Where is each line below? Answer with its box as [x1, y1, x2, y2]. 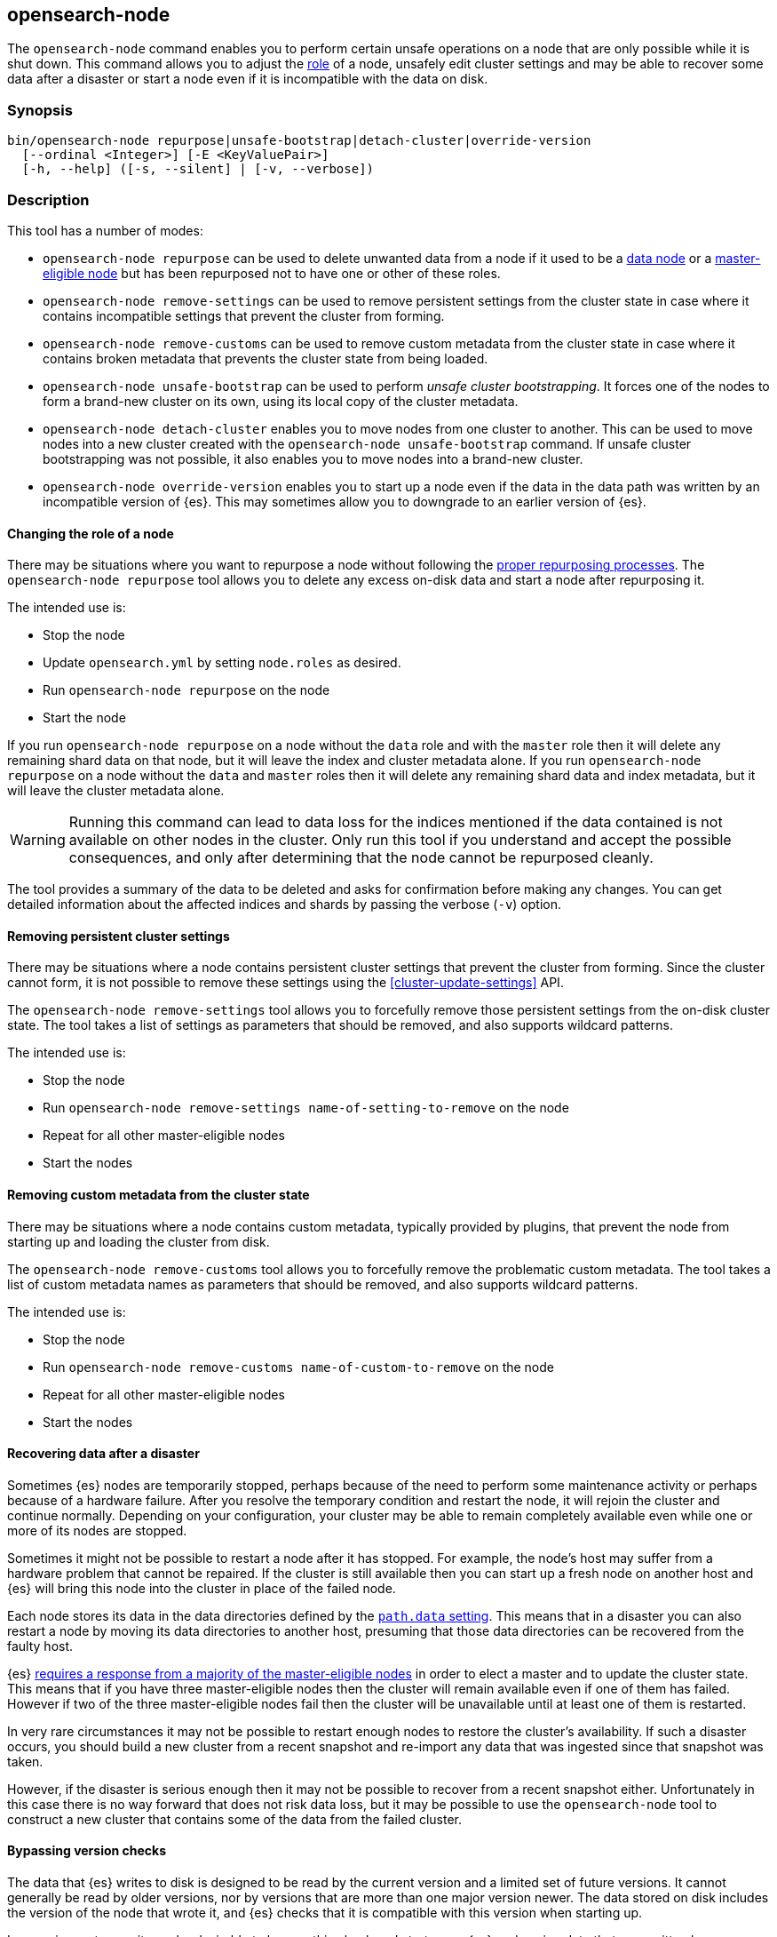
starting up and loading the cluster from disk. [7, 1233, 270, 1249]
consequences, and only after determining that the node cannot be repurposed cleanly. [68, 849, 654, 867]
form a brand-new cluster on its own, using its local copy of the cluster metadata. [43, 393, 519, 409]
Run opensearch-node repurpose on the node [43, 682, 330, 698]
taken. [7, 1753, 44, 1769]
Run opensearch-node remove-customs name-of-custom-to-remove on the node [43, 1359, 554, 1375]
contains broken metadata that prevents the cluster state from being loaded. [43, 350, 488, 366]
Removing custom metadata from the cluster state [7, 1186, 310, 1202]
